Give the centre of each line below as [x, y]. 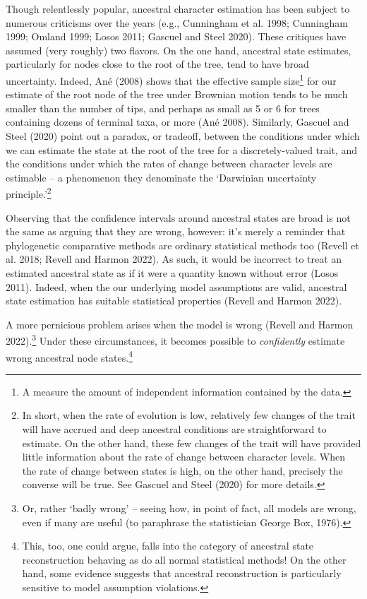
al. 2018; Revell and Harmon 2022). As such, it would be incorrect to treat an [174, 259]
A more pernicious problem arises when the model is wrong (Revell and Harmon [180, 324]
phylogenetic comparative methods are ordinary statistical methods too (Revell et [182, 245]
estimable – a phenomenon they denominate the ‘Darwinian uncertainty [161, 177]
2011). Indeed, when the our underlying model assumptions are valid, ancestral [176, 286]
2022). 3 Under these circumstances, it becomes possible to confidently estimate [175, 340]
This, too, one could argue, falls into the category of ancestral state [168, 546]
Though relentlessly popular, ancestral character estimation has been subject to [178, 8]
